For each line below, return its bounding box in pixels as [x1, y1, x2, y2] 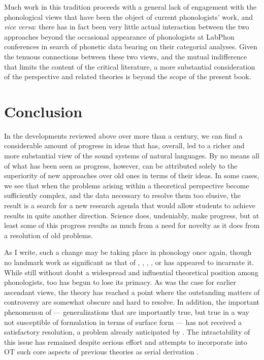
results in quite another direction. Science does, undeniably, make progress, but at [4, 210, 259, 220]
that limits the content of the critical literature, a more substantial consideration [4, 61, 255, 72]
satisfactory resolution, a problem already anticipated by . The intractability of [4, 326, 250, 337]
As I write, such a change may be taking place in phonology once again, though [4, 247, 252, 257]
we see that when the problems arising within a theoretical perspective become [4, 180, 249, 190]
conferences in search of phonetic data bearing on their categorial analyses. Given [4, 41, 257, 52]
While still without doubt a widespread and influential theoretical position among [4, 267, 258, 277]
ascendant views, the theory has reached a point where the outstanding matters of [4, 286, 260, 297]
